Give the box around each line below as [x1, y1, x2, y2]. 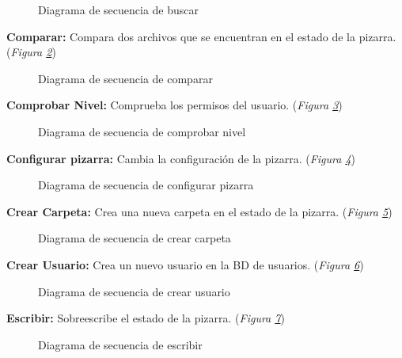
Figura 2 [10, 44, 52, 60]
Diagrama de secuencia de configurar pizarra [38, 177, 254, 193]
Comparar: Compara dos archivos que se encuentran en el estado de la [6, 28, 355, 44]
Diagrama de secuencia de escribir [38, 336, 203, 352]
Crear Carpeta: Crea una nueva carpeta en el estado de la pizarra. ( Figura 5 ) [6, 203, 393, 219]
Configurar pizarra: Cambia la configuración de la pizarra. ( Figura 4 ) [6, 150, 355, 166]
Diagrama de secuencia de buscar [38, 2, 199, 17]
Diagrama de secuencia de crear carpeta [38, 230, 231, 246]
